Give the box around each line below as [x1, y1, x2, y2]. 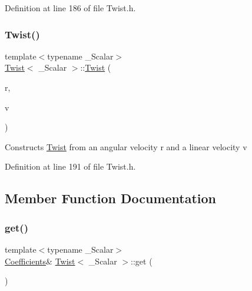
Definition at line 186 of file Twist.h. [5, 2, 136, 14]
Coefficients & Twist [5, 254, 75, 267]
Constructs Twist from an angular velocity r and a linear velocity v [5, 140, 247, 153]
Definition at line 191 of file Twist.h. [5, 160, 136, 173]
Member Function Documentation [5, 189, 217, 207]
